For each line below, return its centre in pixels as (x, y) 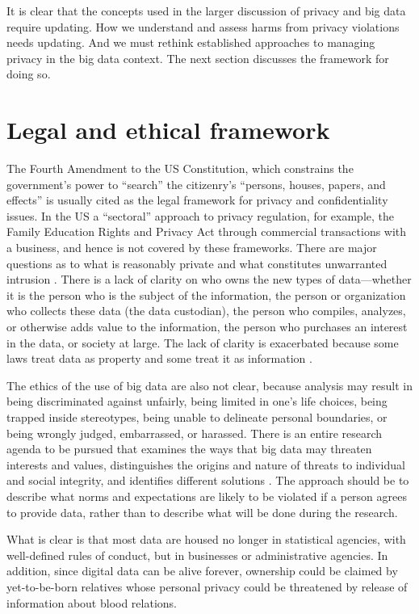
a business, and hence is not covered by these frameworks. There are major (192, 248)
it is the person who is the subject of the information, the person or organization (206, 294)
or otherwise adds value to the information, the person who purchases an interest (207, 327)
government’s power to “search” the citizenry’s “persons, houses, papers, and (196, 184)
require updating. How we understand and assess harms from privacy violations (203, 26)
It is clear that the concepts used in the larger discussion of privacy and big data (206, 11)
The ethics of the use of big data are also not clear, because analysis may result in (210, 385)
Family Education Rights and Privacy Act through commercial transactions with (207, 231)
